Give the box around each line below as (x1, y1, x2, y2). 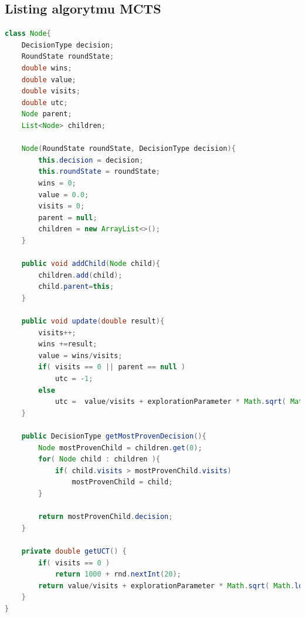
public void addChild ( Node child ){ (21, 259, 160, 268)
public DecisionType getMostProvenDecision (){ (21, 431, 206, 440)
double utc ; (21, 98, 68, 107)
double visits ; (21, 87, 80, 96)
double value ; (21, 75, 76, 84)
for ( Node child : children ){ (38, 455, 160, 464)
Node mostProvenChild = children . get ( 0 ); (38, 443, 202, 452)
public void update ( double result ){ (21, 317, 165, 326)
